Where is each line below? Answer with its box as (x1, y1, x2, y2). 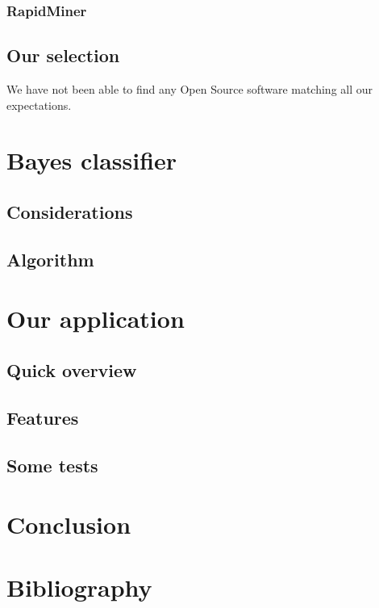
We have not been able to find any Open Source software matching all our (6, 81, 373, 98)
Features (6, 405, 79, 430)
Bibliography (6, 571, 152, 604)
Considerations (6, 199, 133, 224)
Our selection (6, 43, 120, 68)
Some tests (6, 452, 98, 477)
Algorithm (6, 246, 94, 271)
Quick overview (6, 357, 137, 382)
